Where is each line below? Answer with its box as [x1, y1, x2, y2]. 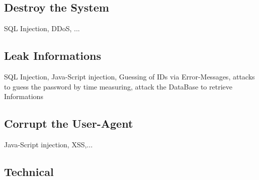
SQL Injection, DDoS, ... [4, 23, 80, 34]
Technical [4, 163, 54, 179]
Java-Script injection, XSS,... [4, 139, 93, 149]
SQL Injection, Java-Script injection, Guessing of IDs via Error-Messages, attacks [4, 71, 255, 81]
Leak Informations [4, 48, 102, 63]
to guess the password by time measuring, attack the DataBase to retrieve [4, 81, 232, 92]
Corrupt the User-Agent [4, 116, 133, 131]
